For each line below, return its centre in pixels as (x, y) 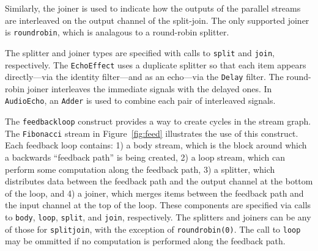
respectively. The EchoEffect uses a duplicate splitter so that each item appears (156, 64)
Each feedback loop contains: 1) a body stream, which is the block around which (156, 145)
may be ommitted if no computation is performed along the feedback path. (145, 241)
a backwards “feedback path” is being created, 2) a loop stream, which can (145, 157)
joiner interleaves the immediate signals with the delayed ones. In (150, 88)
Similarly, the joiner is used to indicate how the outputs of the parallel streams (153, 8)
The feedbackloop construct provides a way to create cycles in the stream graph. (158, 121)
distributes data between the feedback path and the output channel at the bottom (159, 181)
